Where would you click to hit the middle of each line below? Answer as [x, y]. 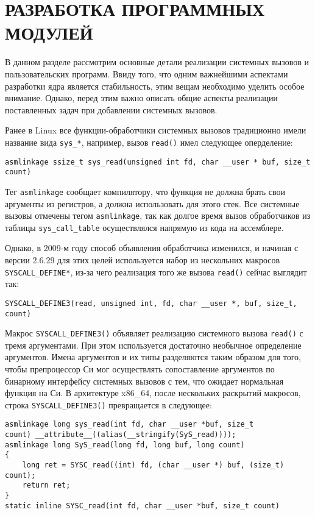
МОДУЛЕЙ [49, 33]
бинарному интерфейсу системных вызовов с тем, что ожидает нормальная [144, 381]
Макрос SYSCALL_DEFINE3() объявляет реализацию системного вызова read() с [154, 333]
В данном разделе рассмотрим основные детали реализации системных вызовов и [157, 62]
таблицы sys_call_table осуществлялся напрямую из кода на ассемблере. [144, 227]
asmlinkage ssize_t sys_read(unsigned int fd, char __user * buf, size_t [158, 162]
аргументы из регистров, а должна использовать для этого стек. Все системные [152, 203]
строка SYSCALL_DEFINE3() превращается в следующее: [108, 404]
